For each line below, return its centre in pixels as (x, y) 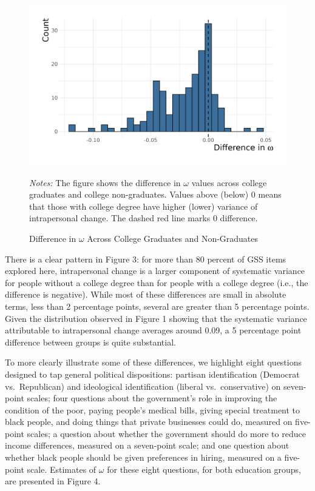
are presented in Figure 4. (53, 481)
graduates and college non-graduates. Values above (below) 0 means (155, 194)
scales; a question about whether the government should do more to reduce (166, 433)
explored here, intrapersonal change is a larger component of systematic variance (155, 271)
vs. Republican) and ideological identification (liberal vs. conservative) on (143, 386)
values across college (229, 182)
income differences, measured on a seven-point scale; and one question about (147, 445)
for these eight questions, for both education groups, (204, 469)
